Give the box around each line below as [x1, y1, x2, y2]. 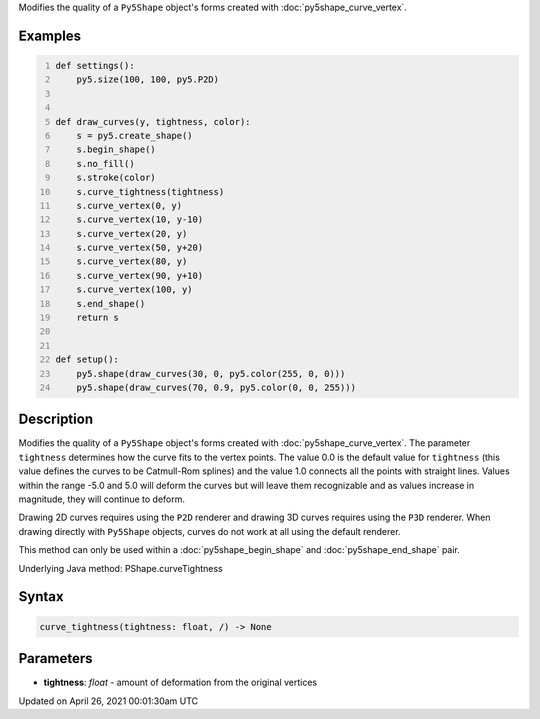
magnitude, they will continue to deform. [18, 493, 185, 505]
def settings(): [55, 60, 135, 71]
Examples [18, 27, 82, 44]
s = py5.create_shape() [76, 130, 194, 141]
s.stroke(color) [76, 172, 157, 184]
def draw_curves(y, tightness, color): [55, 116, 251, 127]
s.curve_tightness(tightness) [76, 186, 225, 197]
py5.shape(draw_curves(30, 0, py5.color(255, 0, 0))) [76, 368, 346, 379]
